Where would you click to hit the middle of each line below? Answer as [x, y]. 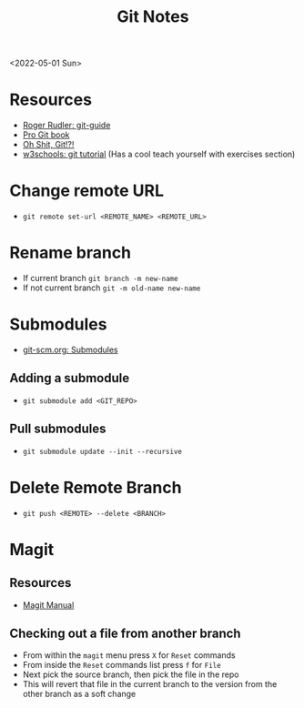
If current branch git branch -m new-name [101, 278]
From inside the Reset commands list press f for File [122, 665]
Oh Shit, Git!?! [48, 145]
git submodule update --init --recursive [102, 451]
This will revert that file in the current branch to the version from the [150, 684]
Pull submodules [58, 429]
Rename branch [71, 253]
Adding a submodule [70, 378]
